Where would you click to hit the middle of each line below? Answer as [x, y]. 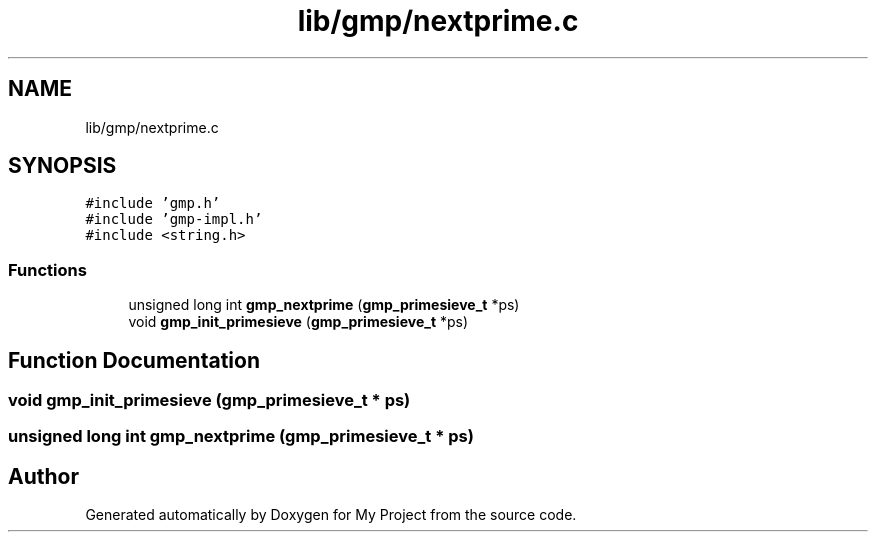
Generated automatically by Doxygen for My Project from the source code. [331, 515]
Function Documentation [134, 360]
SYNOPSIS [62, 166]
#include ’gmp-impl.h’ [174, 219]
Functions [47, 269]
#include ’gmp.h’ [153, 203]
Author [43, 476]
